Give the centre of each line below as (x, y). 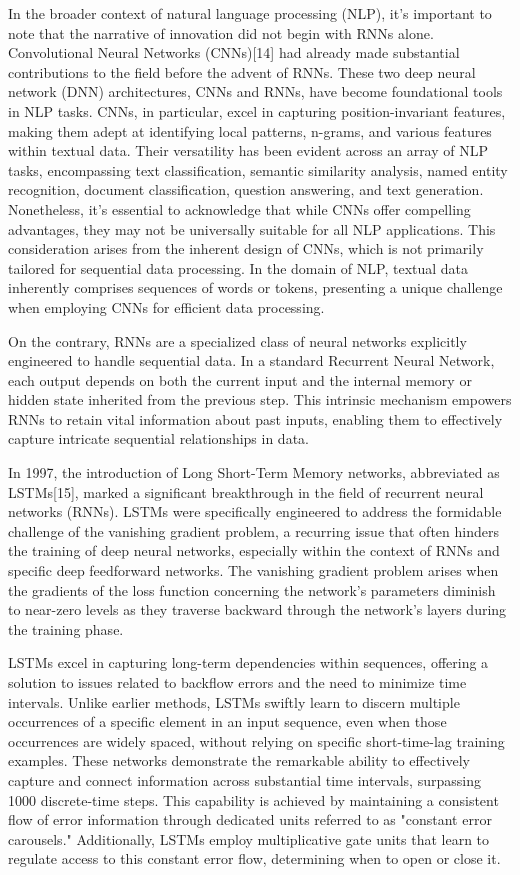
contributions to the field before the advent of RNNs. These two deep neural (242, 71)
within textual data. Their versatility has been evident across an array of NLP (248, 150)
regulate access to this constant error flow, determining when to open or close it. (254, 858)
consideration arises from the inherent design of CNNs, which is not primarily (246, 248)
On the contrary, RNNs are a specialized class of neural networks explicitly (237, 340)
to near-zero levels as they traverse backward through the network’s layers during (257, 609)
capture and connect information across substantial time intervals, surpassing (244, 779)
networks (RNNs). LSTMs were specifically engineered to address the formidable (255, 511)
